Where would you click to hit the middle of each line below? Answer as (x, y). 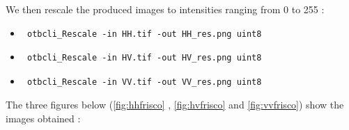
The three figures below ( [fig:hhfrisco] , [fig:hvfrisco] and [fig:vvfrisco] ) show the (175, 105)
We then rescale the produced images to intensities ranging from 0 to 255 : (165, 9)
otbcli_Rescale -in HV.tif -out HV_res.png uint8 (144, 58)
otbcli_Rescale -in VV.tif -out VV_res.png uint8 (144, 82)
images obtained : (43, 118)
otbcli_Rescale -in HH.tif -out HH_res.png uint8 (144, 34)
